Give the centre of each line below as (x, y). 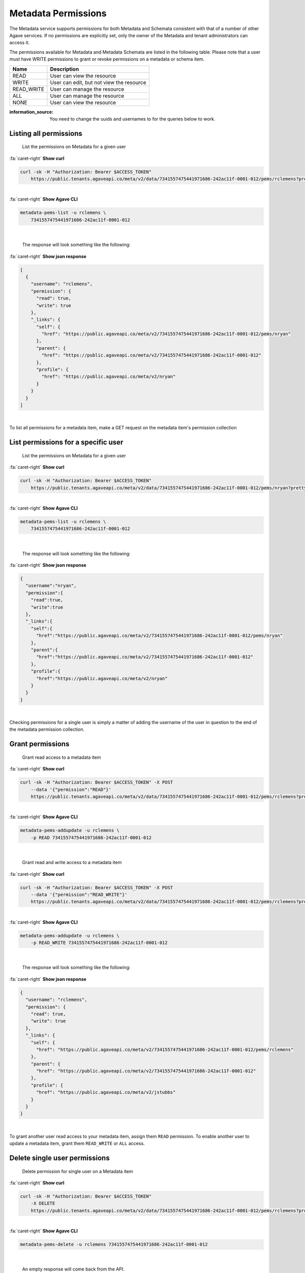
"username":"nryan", (51, 586)
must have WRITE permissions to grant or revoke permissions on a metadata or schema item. (107, 59)
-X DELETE (43, 1203)
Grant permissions (39, 744)
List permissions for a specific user (66, 442)
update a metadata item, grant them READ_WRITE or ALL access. (77, 1144)
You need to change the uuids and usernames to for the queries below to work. (132, 119)
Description (65, 69)
